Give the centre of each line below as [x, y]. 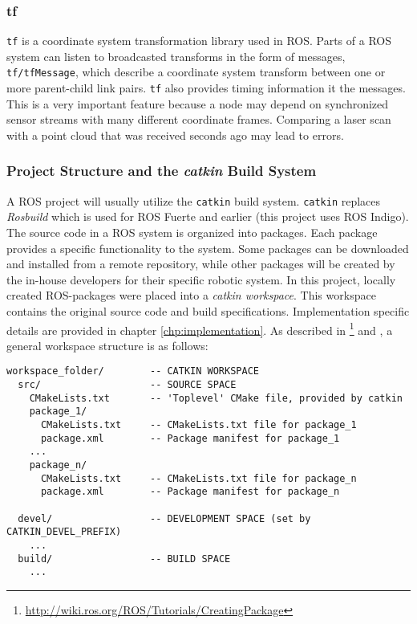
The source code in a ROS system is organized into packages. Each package [192, 232]
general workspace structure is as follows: [107, 345]
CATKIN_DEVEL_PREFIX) [64, 532]
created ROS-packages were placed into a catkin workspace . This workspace [191, 295]
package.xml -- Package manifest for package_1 [190, 438]
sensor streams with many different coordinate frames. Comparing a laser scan [199, 119]
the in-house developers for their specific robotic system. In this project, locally [201, 279]
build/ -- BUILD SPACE [124, 559]
